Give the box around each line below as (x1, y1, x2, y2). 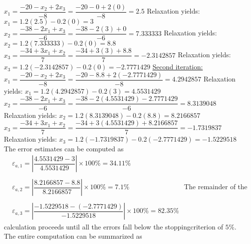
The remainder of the (184, 181, 248, 192)
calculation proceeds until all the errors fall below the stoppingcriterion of (4, 221, 223, 231)
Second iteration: (152, 62, 203, 72)
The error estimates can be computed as (4, 143, 124, 153)
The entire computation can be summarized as (4, 231, 142, 241)
